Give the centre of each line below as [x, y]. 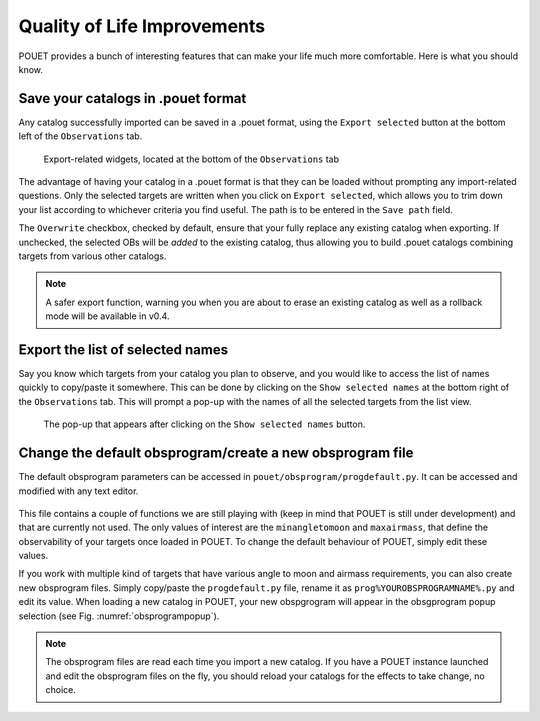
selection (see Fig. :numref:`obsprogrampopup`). [119, 616]
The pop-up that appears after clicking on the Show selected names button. [204, 424]
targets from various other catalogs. [92, 256]
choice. [61, 690]
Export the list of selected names [123, 349]
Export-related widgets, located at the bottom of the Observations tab [191, 159]
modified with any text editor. [78, 491]
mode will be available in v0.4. [107, 316]
